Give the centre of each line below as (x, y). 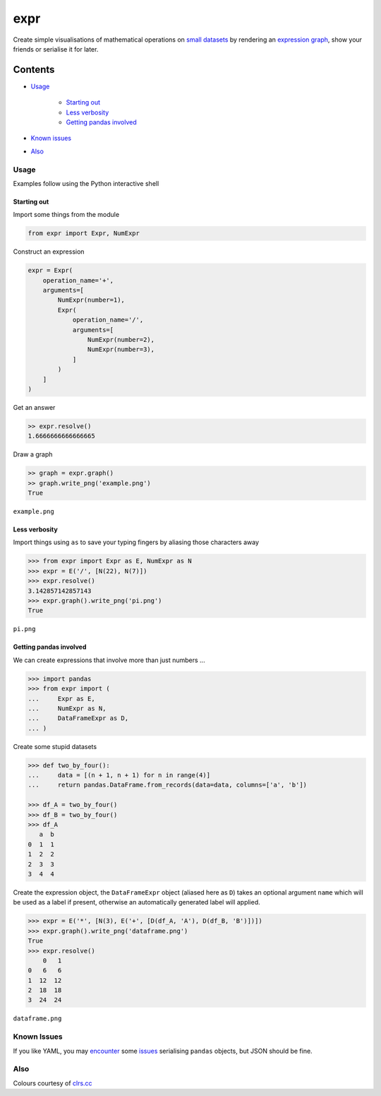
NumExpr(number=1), (91, 300)
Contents (34, 70)
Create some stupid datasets (55, 746)
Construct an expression (49, 252)
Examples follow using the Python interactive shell (86, 183)
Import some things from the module (66, 215)
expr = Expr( (50, 271)
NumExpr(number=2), (121, 340)
